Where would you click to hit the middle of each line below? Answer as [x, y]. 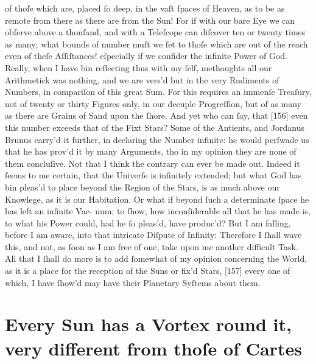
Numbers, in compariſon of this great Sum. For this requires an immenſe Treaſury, [158, 92]
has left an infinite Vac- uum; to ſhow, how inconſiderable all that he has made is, [158, 211]
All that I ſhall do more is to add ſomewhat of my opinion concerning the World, [156, 258]
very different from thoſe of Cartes [153, 348]
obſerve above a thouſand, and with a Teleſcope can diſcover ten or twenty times [155, 32]
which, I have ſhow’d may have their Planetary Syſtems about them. [133, 282]
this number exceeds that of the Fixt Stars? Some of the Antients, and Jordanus [155, 127]
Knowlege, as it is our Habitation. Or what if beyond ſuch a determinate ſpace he [157, 199]
